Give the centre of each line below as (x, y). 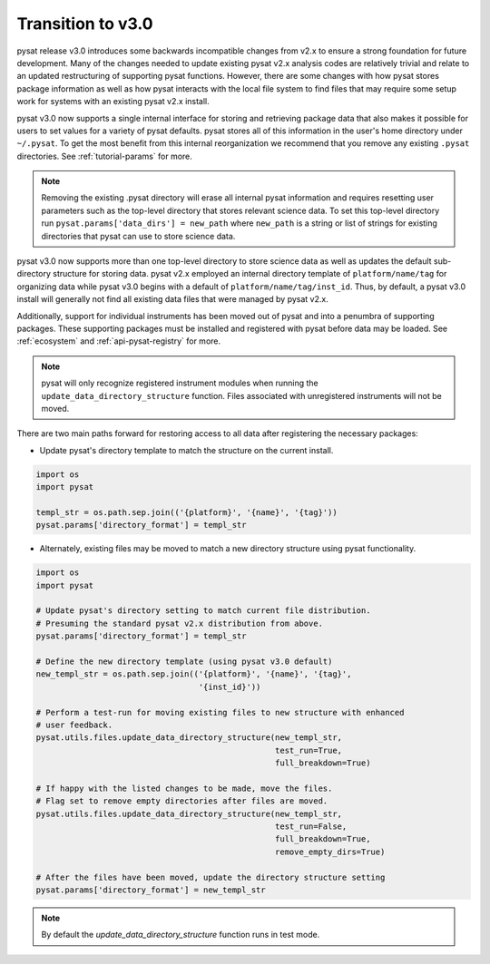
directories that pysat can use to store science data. (138, 236)
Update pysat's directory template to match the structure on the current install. (186, 450)
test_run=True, (309, 750)
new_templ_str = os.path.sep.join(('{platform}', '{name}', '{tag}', (194, 674)
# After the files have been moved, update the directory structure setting (211, 877)
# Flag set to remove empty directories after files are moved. (182, 801)
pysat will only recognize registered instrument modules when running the (180, 383)
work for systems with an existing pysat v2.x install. (113, 102)
